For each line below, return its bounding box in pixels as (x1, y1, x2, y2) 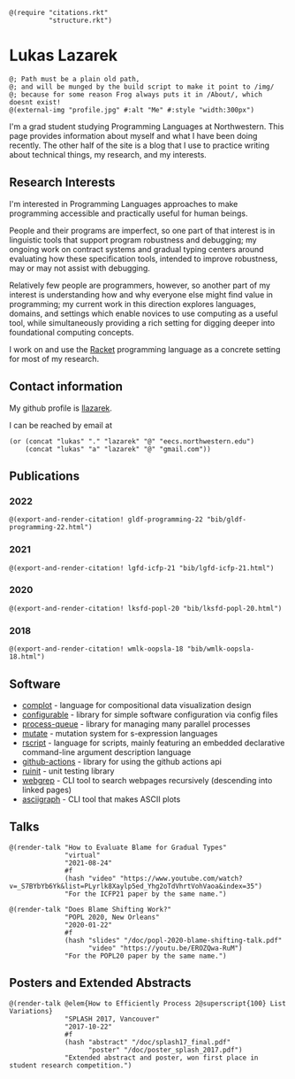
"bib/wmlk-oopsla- (186, 644, 254, 654)
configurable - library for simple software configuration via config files (21, 709, 278, 720)
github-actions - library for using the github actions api (21, 756, 223, 767)
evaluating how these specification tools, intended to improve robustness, (9, 253, 278, 264)
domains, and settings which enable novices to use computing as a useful (9, 308, 278, 319)
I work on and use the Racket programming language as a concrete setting (9, 343, 281, 354)
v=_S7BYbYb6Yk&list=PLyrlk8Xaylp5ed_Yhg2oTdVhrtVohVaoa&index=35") (9, 882, 263, 890)
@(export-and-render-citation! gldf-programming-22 (9, 515, 203, 524)
